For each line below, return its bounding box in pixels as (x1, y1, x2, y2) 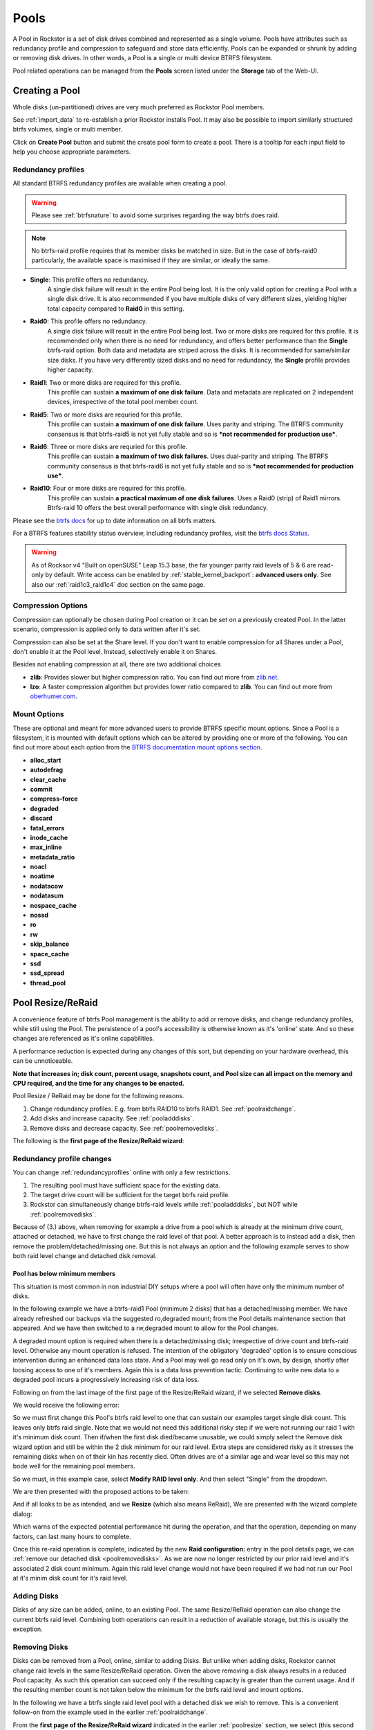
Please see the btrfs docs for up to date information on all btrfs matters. (12, 516, 217, 525)
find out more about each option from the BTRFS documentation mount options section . (12, 743, 262, 752)
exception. (12, 1625, 43, 1633)
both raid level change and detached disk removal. (12, 1252, 157, 1260)
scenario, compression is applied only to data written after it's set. (12, 625, 201, 633)
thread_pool (30, 978, 66, 987)
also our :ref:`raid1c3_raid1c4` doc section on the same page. (31, 580, 205, 588)
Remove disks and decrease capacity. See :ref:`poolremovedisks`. (30, 1124, 218, 1132)
